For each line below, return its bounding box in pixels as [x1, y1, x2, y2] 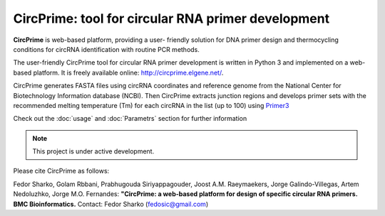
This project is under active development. [32, 147, 155, 156]
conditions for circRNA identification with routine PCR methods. [13, 45, 200, 53]
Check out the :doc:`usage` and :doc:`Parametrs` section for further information [13, 114, 247, 123]
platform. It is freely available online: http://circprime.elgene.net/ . [33, 68, 224, 77]
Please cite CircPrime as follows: [13, 167, 110, 175]
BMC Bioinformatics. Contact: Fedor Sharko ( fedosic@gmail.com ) [13, 200, 209, 208]
